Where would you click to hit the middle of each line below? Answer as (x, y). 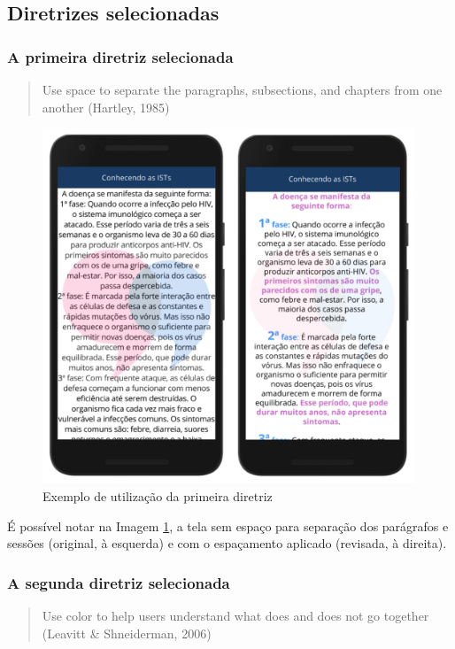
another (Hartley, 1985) (106, 107)
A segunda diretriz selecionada (119, 582)
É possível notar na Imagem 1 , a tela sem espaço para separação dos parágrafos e (228, 525)
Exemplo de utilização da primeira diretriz (158, 495)
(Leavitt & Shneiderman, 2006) (127, 633)
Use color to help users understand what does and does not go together (235, 615)
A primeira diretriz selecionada (120, 56)
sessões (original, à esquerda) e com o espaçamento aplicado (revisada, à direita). (227, 543)
